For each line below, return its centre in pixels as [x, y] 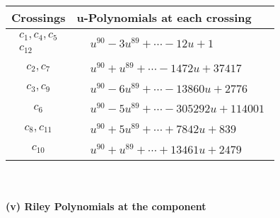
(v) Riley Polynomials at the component [106, 206]
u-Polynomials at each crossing [164, 17]
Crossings [39, 17]
